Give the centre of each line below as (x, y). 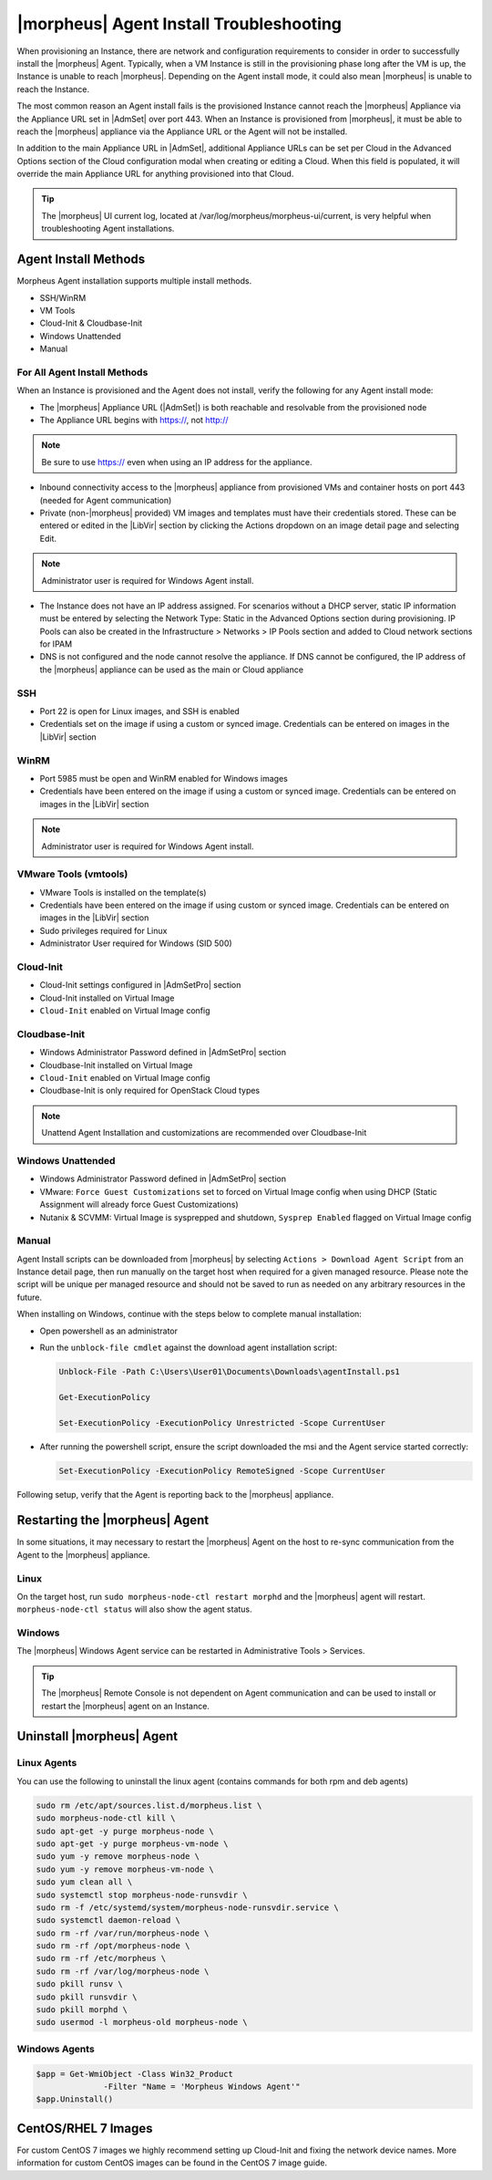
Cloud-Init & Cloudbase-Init (91, 323)
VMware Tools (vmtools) (72, 874)
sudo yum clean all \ (84, 1882)
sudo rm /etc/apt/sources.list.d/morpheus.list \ (149, 1805)
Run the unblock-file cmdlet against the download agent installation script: (188, 1348)
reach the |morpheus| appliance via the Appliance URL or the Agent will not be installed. (182, 131)
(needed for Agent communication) (106, 500)
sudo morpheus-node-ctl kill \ (106, 1818)
